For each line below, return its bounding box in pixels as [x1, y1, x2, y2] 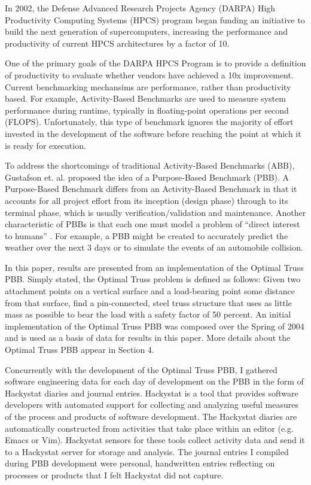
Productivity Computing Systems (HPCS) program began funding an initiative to [5, 13, 305, 26]
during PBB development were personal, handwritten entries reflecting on [5, 457, 275, 469]
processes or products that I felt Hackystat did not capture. [5, 468, 224, 481]
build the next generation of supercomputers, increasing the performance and [5, 25, 288, 38]
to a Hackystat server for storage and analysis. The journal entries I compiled [5, 445, 289, 457]
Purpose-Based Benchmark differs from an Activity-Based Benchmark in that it [5, 182, 297, 195]
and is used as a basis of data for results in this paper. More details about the [5, 331, 291, 344]
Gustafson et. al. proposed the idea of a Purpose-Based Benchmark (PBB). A [5, 170, 289, 183]
